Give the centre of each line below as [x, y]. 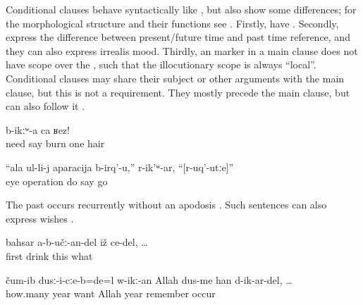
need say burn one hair [55, 143]
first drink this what [49, 255]
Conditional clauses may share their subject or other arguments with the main [175, 78]
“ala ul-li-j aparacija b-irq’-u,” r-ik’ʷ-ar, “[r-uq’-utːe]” [120, 167]
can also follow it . [45, 106]
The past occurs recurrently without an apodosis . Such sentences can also [166, 205]
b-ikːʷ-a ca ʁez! [38, 129]
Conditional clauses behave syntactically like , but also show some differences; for [181, 9]
